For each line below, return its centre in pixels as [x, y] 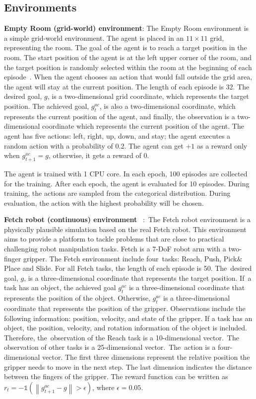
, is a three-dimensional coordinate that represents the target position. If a [138, 278]
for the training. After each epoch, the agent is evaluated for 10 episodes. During [127, 183]
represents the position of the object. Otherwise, [77, 298]
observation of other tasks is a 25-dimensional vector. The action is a [110, 347]
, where [103, 387]
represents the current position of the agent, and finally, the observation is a [120, 116]
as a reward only [222, 145]
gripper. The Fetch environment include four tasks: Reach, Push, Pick [130, 258]
